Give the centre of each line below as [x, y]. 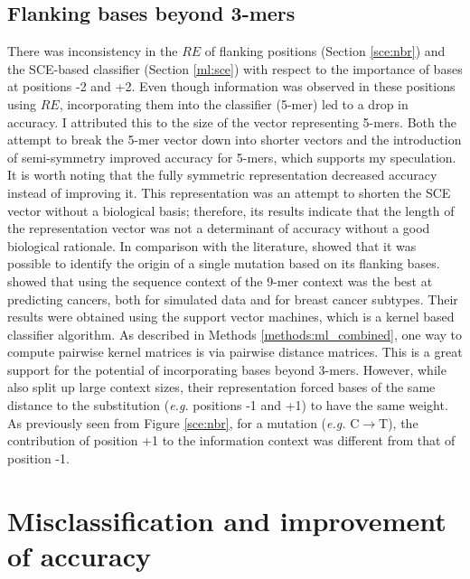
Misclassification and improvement [227, 520]
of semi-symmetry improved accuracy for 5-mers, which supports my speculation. [232, 157]
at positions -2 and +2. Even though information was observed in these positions [231, 86]
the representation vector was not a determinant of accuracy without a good [219, 228]
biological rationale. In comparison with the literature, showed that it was [212, 245]
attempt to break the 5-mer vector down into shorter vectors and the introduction [235, 140]
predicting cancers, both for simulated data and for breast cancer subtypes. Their [233, 299]
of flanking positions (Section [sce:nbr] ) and [325, 51]
